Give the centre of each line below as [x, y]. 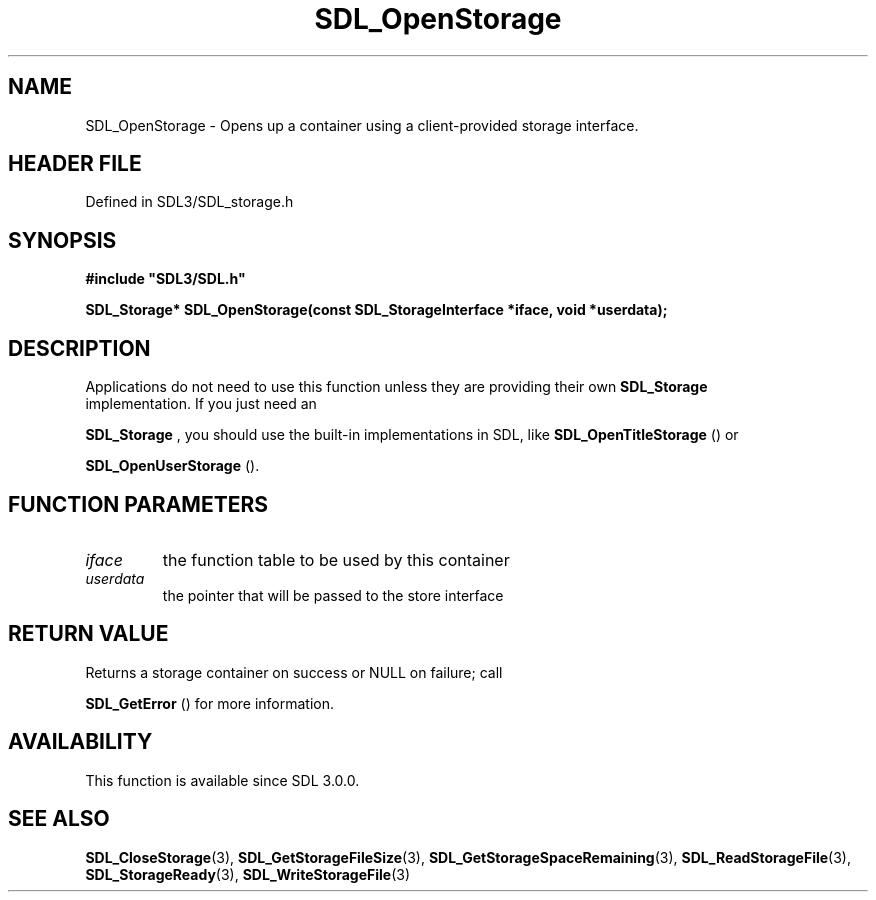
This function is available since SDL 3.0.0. [222, 780]
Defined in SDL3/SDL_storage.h [189, 202]
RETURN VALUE [88, 634]
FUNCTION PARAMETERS [138, 504]
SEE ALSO [59, 819]
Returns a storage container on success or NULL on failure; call [294, 672]
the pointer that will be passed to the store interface [333, 595]
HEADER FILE [75, 164]
